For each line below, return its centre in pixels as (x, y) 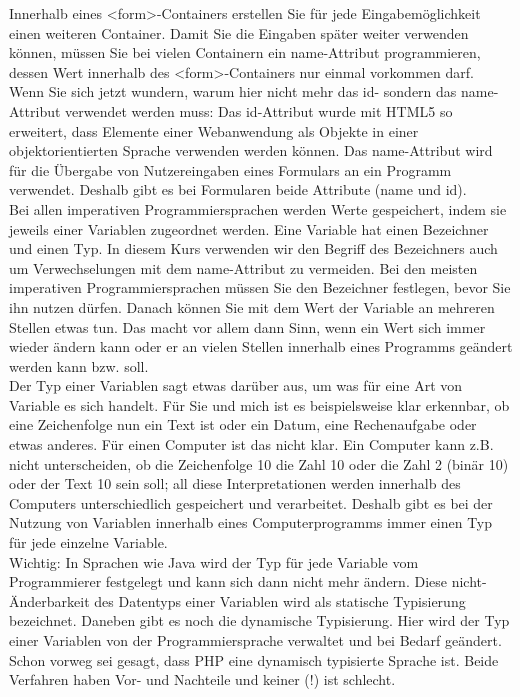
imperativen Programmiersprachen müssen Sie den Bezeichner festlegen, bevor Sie (260, 287)
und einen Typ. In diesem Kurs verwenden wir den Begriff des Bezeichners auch (253, 248)
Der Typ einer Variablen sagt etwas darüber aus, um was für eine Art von (236, 385)
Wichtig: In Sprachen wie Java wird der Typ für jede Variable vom (214, 561)
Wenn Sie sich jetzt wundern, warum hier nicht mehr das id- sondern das (233, 91)
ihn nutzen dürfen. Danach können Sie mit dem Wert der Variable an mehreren (252, 306)
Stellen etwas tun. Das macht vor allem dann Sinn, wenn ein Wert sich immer (247, 326)
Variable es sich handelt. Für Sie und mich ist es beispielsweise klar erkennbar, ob (259, 404)
